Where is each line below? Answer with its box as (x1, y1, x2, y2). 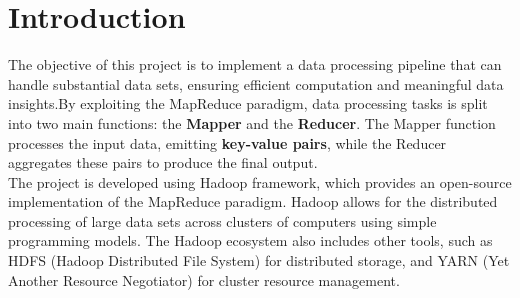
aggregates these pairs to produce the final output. (8, 152, 318, 173)
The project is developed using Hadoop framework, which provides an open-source (8, 171, 512, 192)
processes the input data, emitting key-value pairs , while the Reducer (8, 132, 447, 153)
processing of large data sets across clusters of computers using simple (8, 210, 437, 231)
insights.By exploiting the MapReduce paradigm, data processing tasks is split (8, 93, 488, 114)
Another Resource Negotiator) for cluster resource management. (8, 269, 400, 290)
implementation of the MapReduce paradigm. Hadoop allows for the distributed (8, 191, 498, 212)
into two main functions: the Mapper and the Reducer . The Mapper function (8, 112, 496, 133)
